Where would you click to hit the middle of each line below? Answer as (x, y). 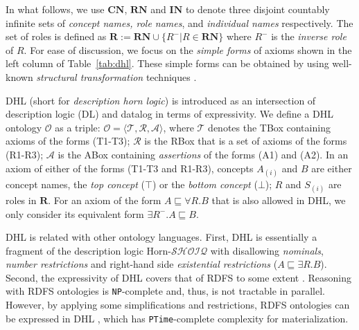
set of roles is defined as (56, 36)
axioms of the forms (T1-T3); (68, 141)
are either (332, 168)
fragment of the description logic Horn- (88, 250)
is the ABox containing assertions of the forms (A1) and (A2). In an (203, 154)
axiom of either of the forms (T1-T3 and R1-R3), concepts (130, 168)
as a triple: (78, 127)
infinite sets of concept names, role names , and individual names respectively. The (179, 22)
